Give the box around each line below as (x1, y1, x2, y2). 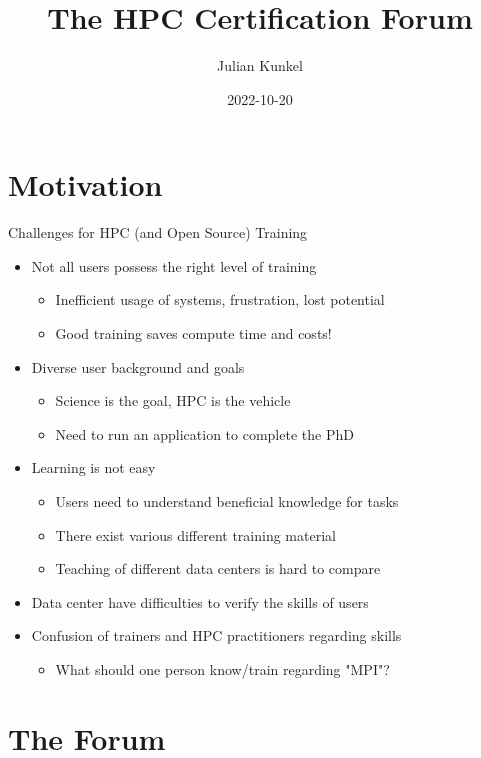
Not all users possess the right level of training (31, 255, 317, 276)
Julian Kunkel (217, 55, 303, 76)
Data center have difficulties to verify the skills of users (31, 591, 369, 612)
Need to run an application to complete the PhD (55, 423, 354, 444)
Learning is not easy (31, 457, 156, 478)
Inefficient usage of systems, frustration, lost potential (55, 289, 385, 310)
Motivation (8, 164, 163, 205)
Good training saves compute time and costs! (55, 323, 332, 344)
